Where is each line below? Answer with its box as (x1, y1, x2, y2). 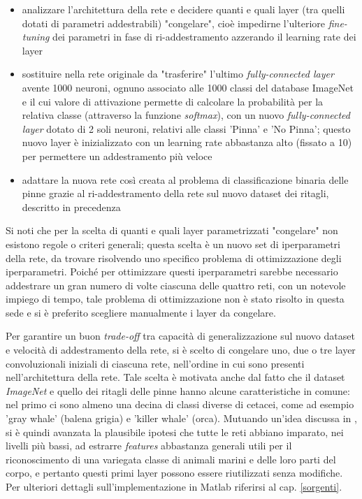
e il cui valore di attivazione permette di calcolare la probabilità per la (22, 94, 324, 108)
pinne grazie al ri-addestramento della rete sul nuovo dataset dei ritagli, (22, 186, 329, 201)
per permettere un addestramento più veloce (22, 148, 212, 163)
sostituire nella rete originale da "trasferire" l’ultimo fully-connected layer (22, 66, 334, 81)
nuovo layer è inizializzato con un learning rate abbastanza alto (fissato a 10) (22, 135, 352, 150)
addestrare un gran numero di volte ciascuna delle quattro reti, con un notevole (6, 277, 346, 292)
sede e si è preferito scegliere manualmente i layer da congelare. (6, 305, 276, 319)
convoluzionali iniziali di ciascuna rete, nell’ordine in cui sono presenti (6, 356, 305, 370)
